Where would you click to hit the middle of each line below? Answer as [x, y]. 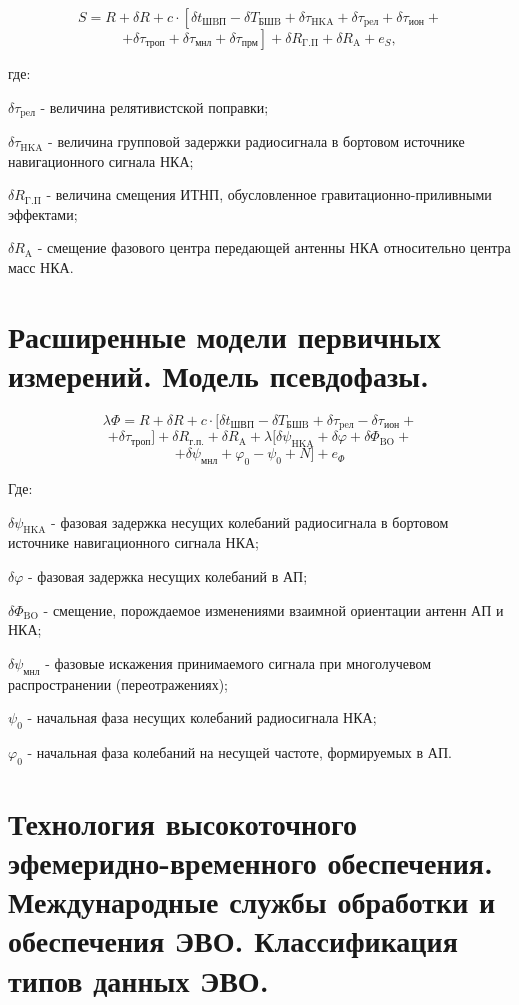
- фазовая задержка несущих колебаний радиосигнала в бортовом [250, 521]
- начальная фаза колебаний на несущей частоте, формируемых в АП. [239, 751]
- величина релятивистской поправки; [154, 106]
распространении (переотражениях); [118, 683]
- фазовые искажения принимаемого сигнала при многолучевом [238, 662]
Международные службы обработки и [252, 901]
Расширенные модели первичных [224, 335]
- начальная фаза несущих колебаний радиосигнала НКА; [202, 717]
